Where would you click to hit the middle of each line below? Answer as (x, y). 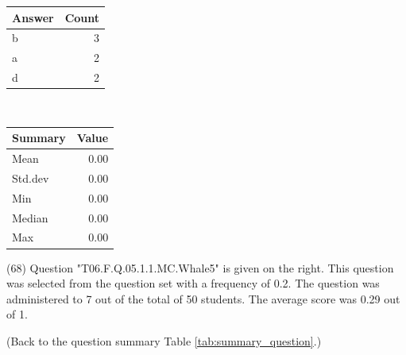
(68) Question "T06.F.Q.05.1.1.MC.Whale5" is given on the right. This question (200, 267)
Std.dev (31, 177)
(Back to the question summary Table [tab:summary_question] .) (164, 340)
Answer (33, 17)
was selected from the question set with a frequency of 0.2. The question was (193, 283)
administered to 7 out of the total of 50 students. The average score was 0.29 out (203, 298)
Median (30, 217)
